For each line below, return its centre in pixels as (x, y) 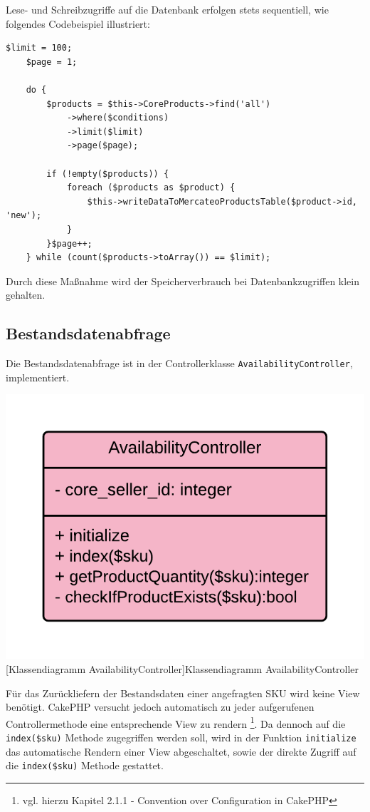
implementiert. (38, 377)
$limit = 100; (39, 48)
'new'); (24, 216)
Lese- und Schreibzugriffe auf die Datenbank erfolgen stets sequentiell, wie (167, 9)
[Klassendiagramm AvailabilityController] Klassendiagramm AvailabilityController (183, 669)
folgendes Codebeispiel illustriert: (78, 23)
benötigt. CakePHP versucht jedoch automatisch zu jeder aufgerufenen (160, 707)
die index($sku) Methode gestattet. (85, 765)
